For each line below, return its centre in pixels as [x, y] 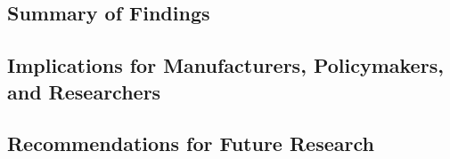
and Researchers [84, 91]
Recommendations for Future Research [191, 143]
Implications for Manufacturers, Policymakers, [225, 65]
